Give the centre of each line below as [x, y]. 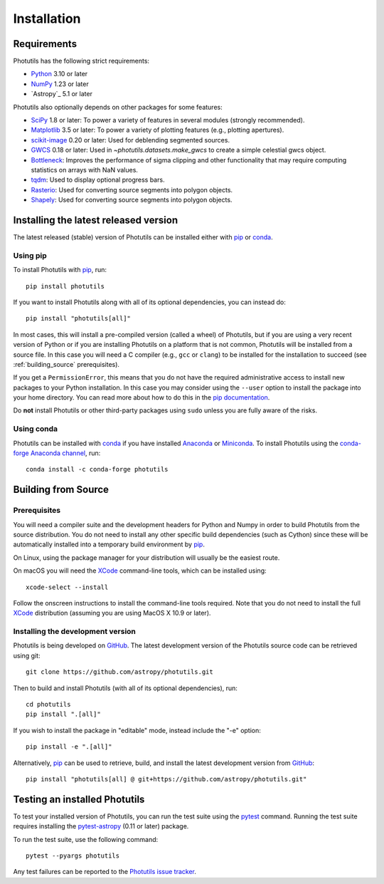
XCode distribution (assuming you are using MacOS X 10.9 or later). [112, 613]
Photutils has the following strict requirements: [81, 61]
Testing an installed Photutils [79, 799]
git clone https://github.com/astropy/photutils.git [119, 672]
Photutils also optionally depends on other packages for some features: [118, 107]
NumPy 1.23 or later [60, 84]
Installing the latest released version [96, 220]
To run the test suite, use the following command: [86, 839]
